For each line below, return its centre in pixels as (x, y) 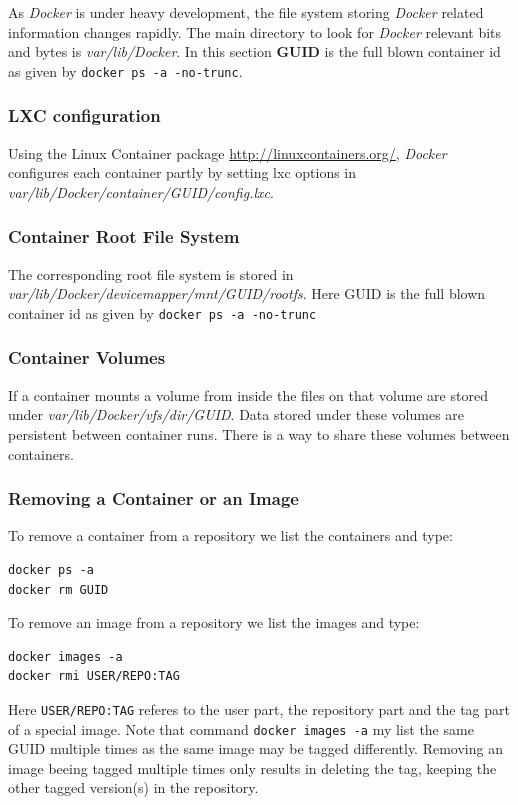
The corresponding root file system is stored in (151, 273)
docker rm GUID (58, 589)
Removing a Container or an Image (153, 498)
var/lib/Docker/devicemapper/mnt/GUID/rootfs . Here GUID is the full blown (247, 293)
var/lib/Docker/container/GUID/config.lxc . (141, 191)
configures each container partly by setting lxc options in (182, 172)
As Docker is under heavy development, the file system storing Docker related (246, 12)
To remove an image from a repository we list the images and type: (214, 622)
